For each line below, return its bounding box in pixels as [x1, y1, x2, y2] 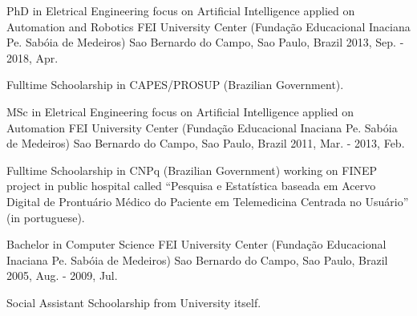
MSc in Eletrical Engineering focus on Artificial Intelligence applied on [6, 103, 354, 120]
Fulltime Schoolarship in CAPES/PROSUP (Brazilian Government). [6, 76, 344, 93]
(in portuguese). [6, 209, 85, 225]
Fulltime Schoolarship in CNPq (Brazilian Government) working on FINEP [6, 161, 377, 178]
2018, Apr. [6, 49, 59, 66]
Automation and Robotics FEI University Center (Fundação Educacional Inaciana [6, 18, 411, 34]
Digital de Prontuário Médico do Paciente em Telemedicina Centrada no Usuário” [6, 192, 409, 209]
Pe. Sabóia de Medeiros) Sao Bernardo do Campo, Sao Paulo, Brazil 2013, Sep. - [6, 34, 404, 51]
